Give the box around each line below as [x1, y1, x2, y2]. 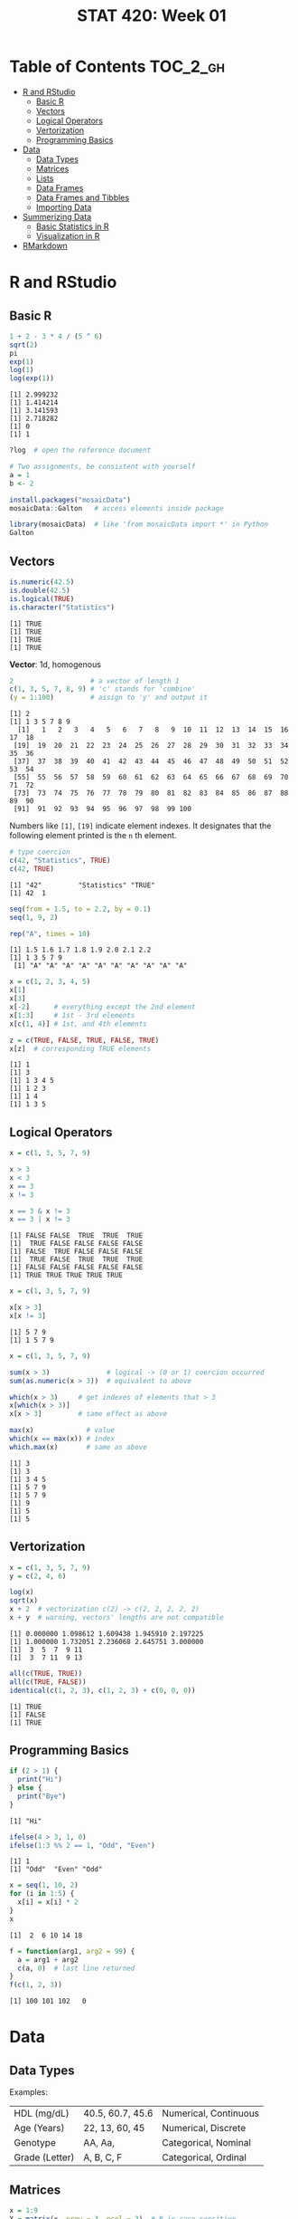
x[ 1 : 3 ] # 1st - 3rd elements [9, 1010, 135, 1019]
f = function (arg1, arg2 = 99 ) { [9, 1946, 135, 1956]
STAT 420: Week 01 [76, 5, 228, 26]
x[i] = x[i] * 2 [17, 1898, 79, 1907]
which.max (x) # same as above [9, 1442, 147, 1451]
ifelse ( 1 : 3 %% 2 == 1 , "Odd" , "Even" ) [9, 1841, 155, 1850]
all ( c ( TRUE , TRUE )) [9, 1669, 83, 1678]
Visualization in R [35, 230, 100, 241]
